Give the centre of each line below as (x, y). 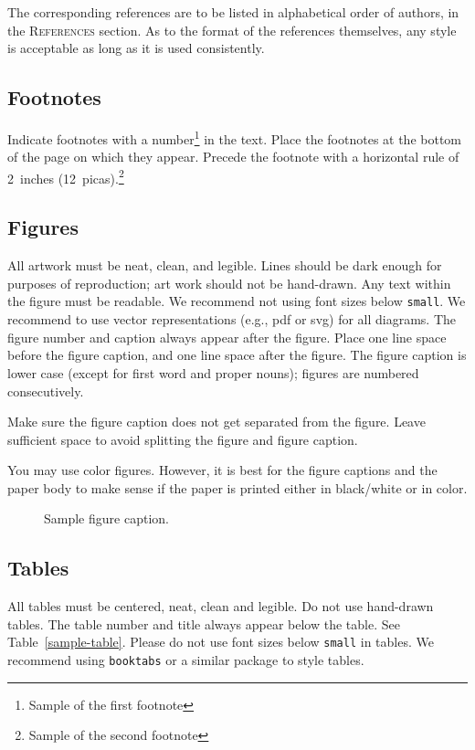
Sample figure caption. (106, 518)
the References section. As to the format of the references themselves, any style (232, 30)
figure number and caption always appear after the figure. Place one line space (227, 337)
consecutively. (46, 391)
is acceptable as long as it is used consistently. (136, 48)
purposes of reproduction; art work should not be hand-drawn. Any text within (229, 283)
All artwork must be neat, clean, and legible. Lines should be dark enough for (225, 265)
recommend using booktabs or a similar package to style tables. (186, 660)
